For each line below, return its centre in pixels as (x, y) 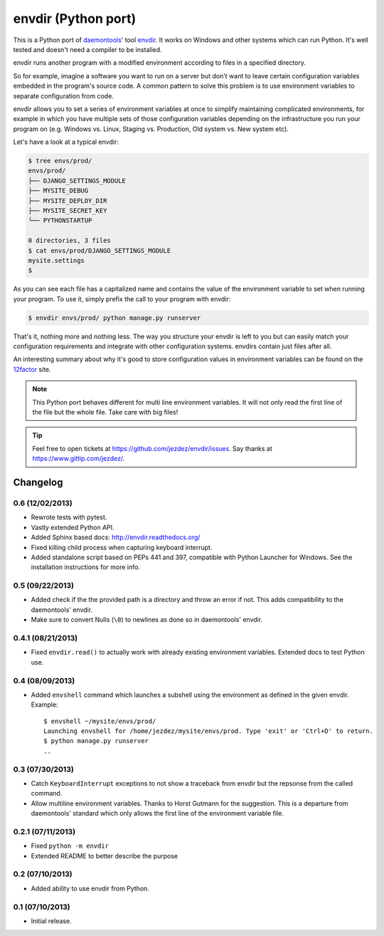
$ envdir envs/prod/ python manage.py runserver (114, 318)
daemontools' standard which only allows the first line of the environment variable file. (157, 813)
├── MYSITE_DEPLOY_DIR (68, 201)
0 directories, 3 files (70, 241)
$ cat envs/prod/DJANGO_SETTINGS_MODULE (99, 250)
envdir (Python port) (75, 19)
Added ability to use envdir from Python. (90, 888)
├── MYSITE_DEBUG (58, 191)
